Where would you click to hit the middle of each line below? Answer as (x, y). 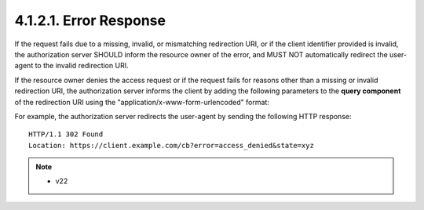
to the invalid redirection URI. (82, 66)
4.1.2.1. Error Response (90, 20)
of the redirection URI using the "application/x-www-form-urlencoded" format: (142, 102)
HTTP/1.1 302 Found (66, 134)
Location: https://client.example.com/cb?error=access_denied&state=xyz (171, 145)
